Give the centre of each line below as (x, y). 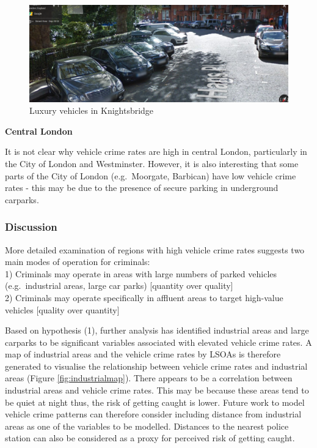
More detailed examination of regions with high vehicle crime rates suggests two (155, 249)
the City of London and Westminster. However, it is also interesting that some (152, 163)
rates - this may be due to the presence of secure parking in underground (142, 188)
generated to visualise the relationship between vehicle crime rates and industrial (156, 366)
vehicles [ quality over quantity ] (62, 309)
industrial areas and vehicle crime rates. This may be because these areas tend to (157, 390)
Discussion (31, 227)
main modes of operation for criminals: (78, 262)
